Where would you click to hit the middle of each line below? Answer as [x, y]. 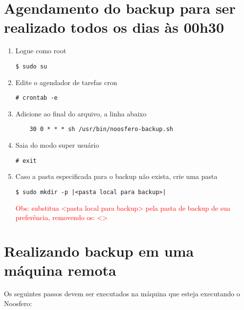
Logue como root [41, 51]
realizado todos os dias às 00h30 [114, 27]
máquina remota [60, 270]
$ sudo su [31, 66]
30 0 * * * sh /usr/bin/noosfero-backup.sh [101, 129]
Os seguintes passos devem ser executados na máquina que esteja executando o [122, 294]
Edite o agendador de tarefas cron [66, 82]
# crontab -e [36, 98]
